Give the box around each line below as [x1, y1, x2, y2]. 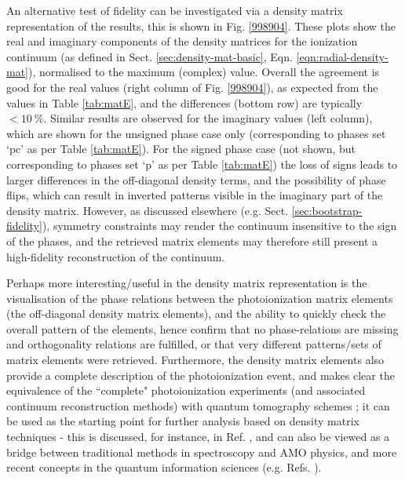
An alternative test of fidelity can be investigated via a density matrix [6, 2, 343, 18]
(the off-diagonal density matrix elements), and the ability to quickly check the [6, 305, 386, 322]
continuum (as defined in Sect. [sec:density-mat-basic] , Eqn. [6, 48, 293, 64]
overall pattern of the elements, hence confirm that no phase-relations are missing [6, 320, 399, 337]
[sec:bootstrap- [291, 202, 363, 218]
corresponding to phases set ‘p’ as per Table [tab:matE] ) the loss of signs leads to [6, 155, 398, 172]
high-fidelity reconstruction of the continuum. [6, 248, 225, 264]
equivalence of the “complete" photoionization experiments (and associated [6, 382, 366, 399]
